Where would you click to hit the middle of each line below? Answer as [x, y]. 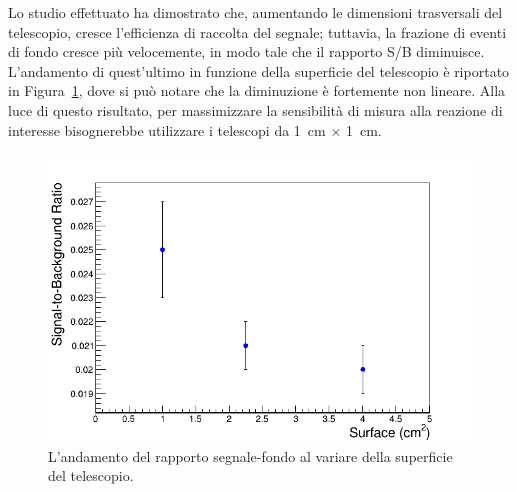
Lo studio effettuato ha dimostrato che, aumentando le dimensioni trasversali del [255, 12]
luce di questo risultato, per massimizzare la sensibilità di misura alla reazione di [255, 109]
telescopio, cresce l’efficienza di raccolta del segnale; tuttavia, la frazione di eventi [257, 31]
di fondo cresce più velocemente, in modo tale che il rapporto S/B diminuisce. [246, 51]
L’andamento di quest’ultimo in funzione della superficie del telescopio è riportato [259, 70]
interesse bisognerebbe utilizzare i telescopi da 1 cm [167, 129]
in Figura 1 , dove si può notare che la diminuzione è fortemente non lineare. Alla [257, 90]
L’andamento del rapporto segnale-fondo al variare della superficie [250, 455]
